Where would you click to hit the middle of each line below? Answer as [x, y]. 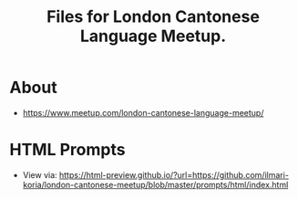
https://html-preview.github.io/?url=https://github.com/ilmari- [174, 174]
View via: [40, 174]
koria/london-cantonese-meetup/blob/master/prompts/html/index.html [155, 184]
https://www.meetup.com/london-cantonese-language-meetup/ [143, 112]
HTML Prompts [67, 150]
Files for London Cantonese [153, 17]
